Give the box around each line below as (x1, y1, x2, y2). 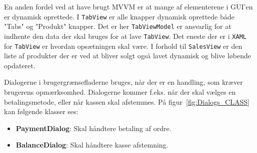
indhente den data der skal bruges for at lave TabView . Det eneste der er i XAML (4, 30, 246, 41)
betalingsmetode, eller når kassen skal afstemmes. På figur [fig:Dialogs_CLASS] (4, 96, 249, 107)
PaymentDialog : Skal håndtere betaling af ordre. (15, 123, 171, 133)
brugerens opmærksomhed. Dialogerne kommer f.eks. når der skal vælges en (4, 87, 236, 97)
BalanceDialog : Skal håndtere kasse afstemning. (15, 140, 168, 150)
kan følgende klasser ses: (4, 106, 78, 117)
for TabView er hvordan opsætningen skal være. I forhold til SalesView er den (4, 40, 242, 51)
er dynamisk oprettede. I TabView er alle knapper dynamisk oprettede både (4, 11, 234, 21)
